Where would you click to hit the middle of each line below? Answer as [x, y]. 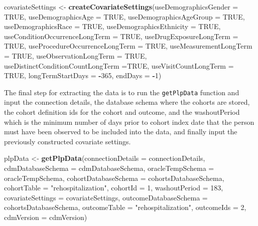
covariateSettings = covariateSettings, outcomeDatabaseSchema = [106, 197]
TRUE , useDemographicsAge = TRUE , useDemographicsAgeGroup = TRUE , [124, 16]
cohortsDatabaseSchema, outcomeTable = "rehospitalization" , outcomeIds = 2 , [125, 207]
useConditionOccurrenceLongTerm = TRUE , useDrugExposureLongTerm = [121, 36]
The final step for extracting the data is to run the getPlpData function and [122, 92]
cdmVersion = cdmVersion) [46, 217]
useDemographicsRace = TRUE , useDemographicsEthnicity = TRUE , [112, 26]
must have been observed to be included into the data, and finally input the [121, 132]
